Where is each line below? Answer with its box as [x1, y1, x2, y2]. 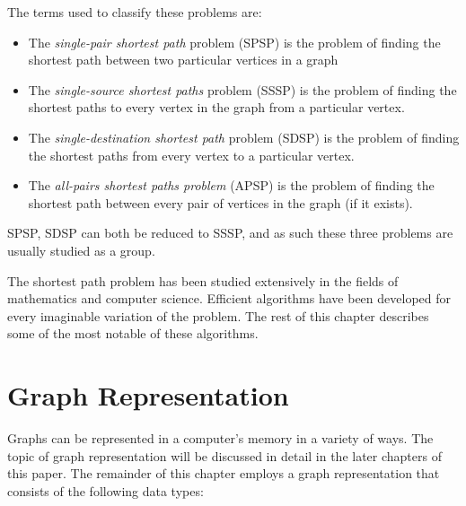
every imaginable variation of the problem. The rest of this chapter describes [7, 306, 429, 325]
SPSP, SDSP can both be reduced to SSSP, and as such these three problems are [7, 223, 453, 242]
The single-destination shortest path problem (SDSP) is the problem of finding [28, 127, 460, 146]
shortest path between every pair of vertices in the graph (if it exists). [28, 193, 413, 212]
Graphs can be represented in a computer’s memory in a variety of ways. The [7, 429, 434, 448]
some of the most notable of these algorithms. [7, 324, 259, 343]
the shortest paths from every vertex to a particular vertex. [28, 145, 355, 164]
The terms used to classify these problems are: [7, 3, 262, 21]
